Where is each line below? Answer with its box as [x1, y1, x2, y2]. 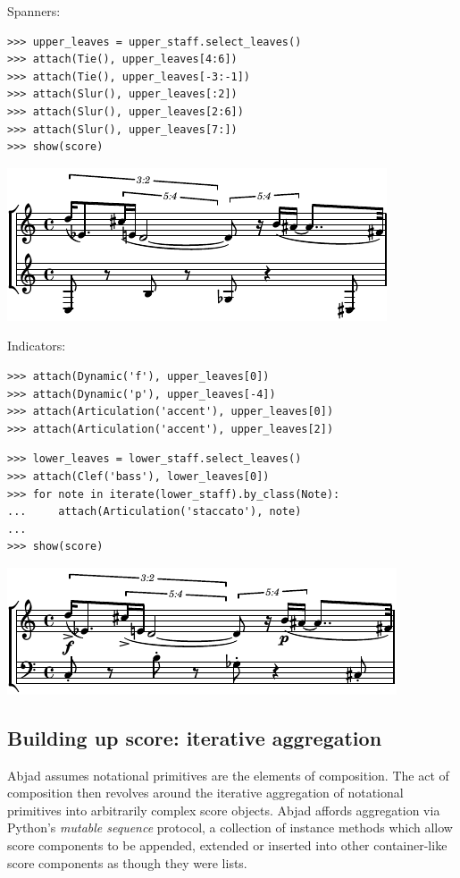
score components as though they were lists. [7, 853, 247, 872]
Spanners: [7, 2, 61, 20]
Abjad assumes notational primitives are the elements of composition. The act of [7, 765, 449, 784]
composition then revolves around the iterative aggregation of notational [7, 783, 404, 802]
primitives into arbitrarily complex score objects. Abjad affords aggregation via [7, 800, 440, 819]
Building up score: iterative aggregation [7, 723, 382, 751]
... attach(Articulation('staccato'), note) [7, 505, 302, 519]
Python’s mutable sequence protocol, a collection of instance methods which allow [7, 818, 453, 837]
